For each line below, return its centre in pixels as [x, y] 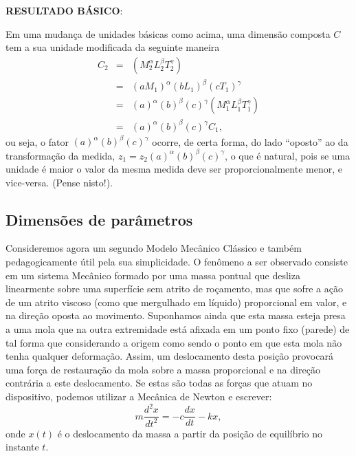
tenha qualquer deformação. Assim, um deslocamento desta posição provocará [169, 356]
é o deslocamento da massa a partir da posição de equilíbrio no [190, 433]
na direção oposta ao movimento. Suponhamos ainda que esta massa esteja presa [176, 315]
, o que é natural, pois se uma [288, 155]
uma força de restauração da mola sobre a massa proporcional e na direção [163, 369]
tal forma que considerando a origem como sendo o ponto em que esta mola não [174, 342]
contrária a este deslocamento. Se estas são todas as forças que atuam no [159, 383]
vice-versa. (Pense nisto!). [59, 182]
